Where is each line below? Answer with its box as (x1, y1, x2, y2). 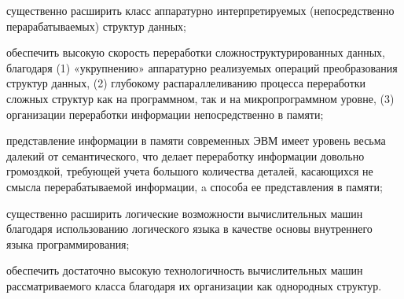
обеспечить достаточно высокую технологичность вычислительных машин (6, 262, 363, 279)
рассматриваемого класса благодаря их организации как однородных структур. (6, 277, 382, 293)
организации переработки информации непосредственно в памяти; (6, 105, 324, 122)
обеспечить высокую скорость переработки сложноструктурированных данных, (6, 44, 385, 61)
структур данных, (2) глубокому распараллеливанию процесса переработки (6, 75, 366, 91)
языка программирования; (6, 235, 130, 252)
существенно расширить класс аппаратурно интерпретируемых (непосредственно (6, 2, 395, 18)
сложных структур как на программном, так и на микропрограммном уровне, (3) (6, 90, 395, 106)
